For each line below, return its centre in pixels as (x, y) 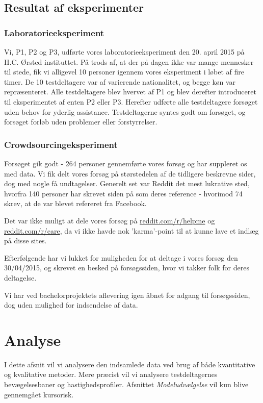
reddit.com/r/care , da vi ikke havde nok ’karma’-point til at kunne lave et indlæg (131, 230)
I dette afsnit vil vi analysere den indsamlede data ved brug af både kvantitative (130, 364)
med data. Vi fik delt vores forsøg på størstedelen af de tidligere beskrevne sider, (130, 173)
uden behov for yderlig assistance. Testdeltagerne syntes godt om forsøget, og (125, 111)
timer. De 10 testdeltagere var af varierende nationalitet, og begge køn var (120, 81)
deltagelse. (20, 277)
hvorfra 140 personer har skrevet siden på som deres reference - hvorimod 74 (123, 193)
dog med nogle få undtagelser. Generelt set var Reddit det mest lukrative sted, (127, 183)
